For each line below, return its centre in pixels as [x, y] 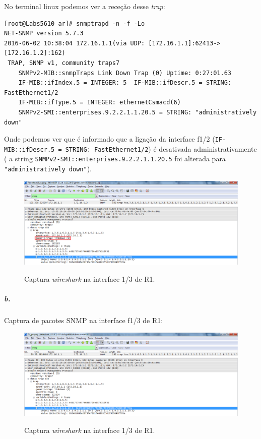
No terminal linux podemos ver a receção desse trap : [85, 6]
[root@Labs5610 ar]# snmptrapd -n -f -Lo [75, 23]
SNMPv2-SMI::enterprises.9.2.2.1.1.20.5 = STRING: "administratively [138, 112]
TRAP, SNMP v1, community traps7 [64, 63]
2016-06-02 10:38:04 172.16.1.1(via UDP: [75, 43]
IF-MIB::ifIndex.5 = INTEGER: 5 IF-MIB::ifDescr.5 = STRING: [125, 83]
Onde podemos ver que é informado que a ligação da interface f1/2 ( [110, 139]
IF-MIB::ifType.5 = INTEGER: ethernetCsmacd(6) [100, 103]
